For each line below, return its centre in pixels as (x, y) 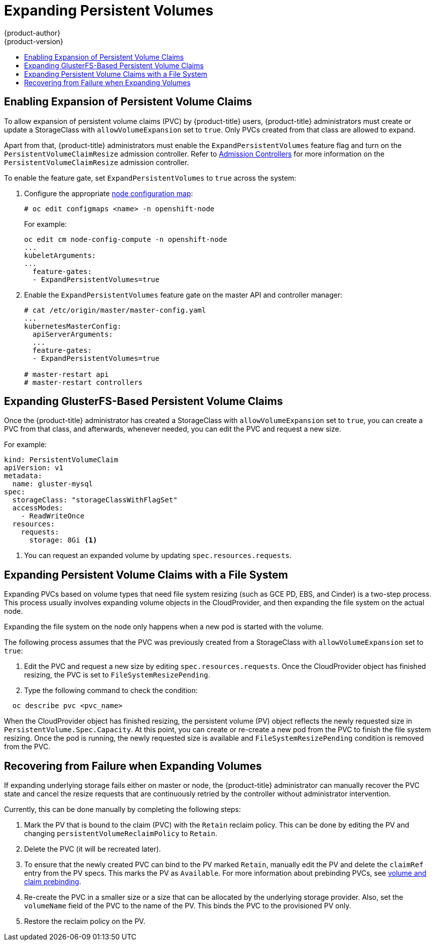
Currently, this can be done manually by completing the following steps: (123, 809)
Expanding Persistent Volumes (109, 11)
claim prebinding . (53, 882)
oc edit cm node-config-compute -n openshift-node (126, 239)
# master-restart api (66, 374)
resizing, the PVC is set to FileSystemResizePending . (117, 675)
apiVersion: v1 (34, 468)
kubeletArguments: (60, 255)
